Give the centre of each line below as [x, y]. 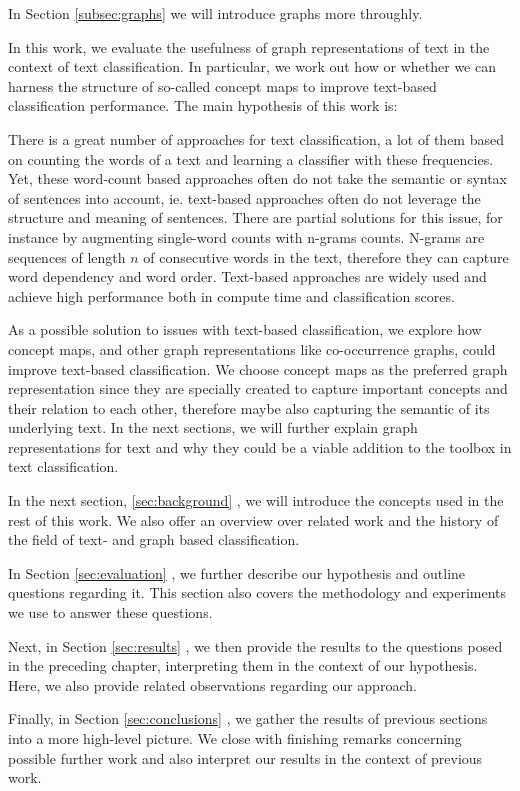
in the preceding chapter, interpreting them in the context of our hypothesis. [243, 665]
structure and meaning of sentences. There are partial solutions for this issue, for [255, 217]
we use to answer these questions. [110, 612]
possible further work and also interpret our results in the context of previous [245, 757]
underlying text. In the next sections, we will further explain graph [213, 427]
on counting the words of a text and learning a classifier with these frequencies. [251, 158]
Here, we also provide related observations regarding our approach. [212, 684]
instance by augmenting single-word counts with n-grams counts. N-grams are [246, 236]
